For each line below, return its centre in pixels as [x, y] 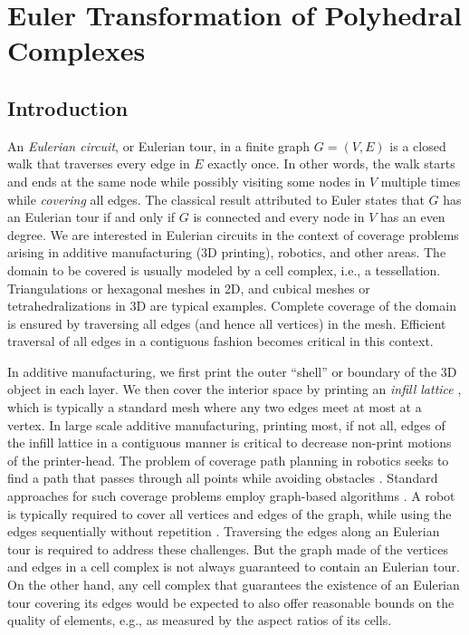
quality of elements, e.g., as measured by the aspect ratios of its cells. [200, 620]
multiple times [421, 181]
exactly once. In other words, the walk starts [331, 164]
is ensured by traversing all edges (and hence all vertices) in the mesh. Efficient [227, 323]
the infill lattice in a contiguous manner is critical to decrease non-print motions [230, 443]
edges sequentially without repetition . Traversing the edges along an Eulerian [224, 531]
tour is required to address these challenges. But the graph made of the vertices [228, 548]
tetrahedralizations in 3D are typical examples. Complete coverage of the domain [232, 306]
